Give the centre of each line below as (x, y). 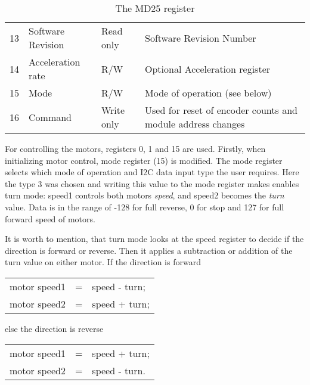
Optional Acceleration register (208, 69)
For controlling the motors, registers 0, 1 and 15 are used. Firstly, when (135, 148)
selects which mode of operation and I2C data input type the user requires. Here (152, 172)
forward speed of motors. (50, 218)
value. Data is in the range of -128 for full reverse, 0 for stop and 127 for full (145, 207)
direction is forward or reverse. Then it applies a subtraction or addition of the (149, 250)
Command (50, 117)
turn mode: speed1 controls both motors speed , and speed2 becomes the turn (145, 195)
